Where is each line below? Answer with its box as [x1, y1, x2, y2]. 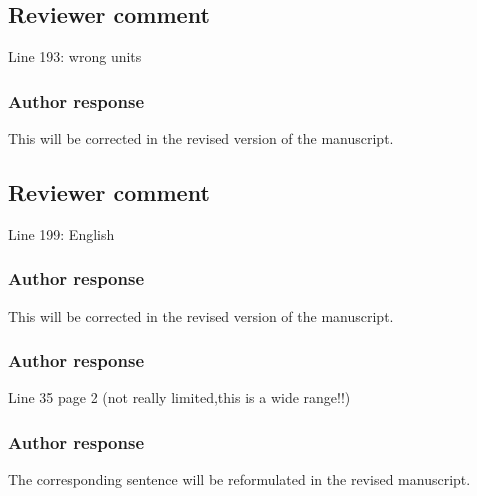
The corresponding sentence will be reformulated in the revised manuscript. [8, 469, 471, 490]
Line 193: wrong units [8, 46, 142, 67]
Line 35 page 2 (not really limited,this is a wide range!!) [8, 387, 351, 408]
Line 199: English [8, 223, 115, 244]
